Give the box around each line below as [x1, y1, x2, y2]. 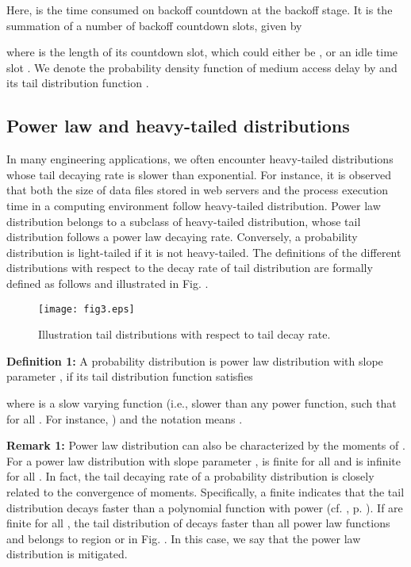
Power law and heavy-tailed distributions [6, 113, 350, 138]
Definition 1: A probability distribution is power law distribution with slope [6, 352, 383, 369]
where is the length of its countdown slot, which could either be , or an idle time [6, 44, 398, 60]
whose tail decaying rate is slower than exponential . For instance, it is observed [6, 166, 391, 182]
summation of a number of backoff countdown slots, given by [6, 17, 302, 33]
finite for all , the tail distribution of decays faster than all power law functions [6, 515, 390, 531]
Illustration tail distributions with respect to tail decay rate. [38, 326, 331, 343]
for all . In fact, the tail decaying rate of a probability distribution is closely [6, 468, 375, 485]
